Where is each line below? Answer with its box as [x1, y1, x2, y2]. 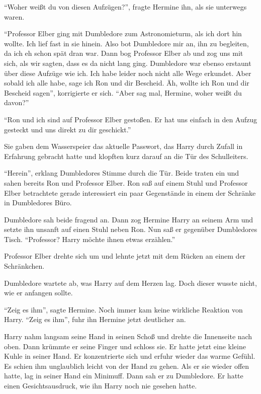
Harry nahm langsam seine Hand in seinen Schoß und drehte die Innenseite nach [4, 331, 252, 342]
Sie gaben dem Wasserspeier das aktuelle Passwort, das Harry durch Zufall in [4, 141, 243, 151]
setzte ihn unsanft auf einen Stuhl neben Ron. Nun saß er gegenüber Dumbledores [4, 224, 257, 234]
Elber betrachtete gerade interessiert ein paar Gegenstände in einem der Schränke [4, 187, 256, 198]
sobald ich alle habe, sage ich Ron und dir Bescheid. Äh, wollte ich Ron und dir [4, 77, 249, 88]
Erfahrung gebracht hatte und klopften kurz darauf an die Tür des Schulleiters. [4, 150, 248, 161]
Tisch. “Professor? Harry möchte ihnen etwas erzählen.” [4, 233, 176, 244]
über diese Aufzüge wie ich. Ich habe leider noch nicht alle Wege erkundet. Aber [4, 67, 251, 78]
